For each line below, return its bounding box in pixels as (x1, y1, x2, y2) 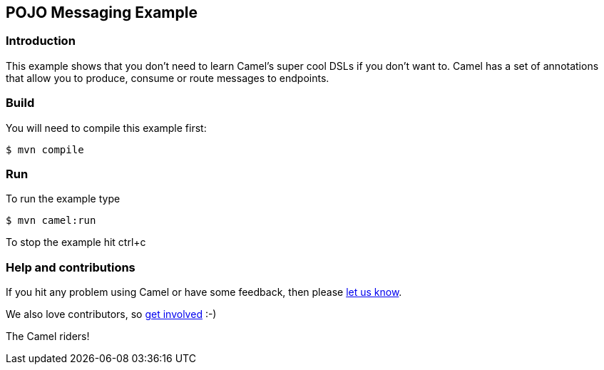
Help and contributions (6, 259, 135, 274)
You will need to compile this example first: (6, 121, 207, 134)
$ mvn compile (6, 143, 84, 155)
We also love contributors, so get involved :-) (6, 308, 217, 321)
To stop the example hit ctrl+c (6, 236, 146, 249)
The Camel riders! (6, 330, 90, 343)
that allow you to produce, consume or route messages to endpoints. (6, 71, 329, 84)
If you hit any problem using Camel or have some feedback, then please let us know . (6, 286, 402, 299)
